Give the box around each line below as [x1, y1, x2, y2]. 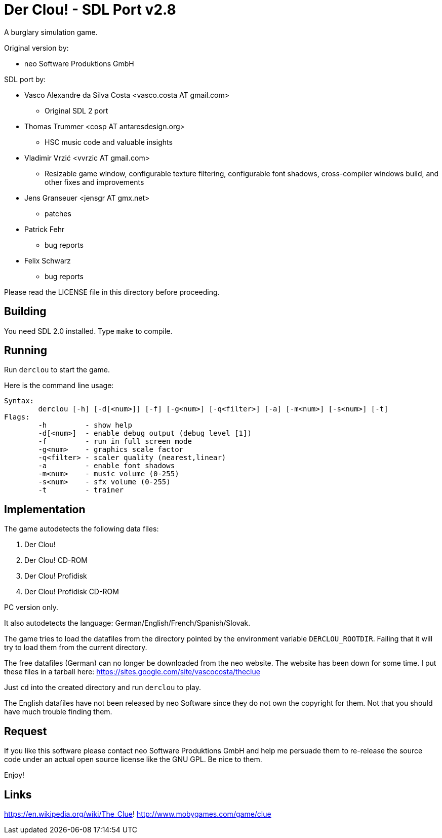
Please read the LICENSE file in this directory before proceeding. [4, 287, 220, 296]
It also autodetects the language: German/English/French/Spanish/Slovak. [4, 619, 251, 628]
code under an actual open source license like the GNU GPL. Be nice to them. [4, 755, 262, 764]
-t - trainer [38, 486, 124, 494]
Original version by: [4, 43, 69, 52]
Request [4, 725, 47, 738]
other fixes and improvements [45, 177, 144, 186]
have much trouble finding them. [4, 707, 112, 716]
